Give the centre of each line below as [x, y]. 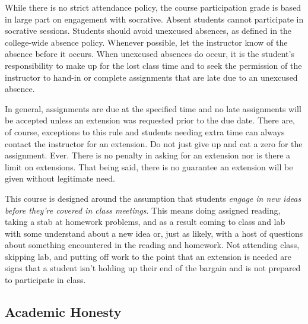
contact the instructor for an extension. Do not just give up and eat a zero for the [154, 143]
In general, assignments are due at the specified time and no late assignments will [153, 108]
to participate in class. [45, 280]
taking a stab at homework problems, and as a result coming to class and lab [145, 222]
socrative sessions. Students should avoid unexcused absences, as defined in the [148, 31]
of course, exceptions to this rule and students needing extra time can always [145, 131]
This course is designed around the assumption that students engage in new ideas [153, 198]
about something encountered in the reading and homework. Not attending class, [152, 245]
